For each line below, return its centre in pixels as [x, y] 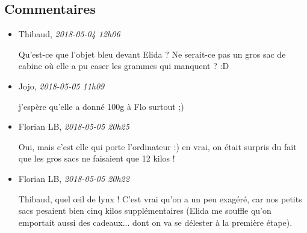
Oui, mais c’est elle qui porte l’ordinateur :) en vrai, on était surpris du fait [157, 146]
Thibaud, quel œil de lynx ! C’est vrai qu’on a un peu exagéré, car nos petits [160, 198]
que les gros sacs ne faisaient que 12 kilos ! [97, 158]
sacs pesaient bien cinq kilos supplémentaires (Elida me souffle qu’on [145, 210]
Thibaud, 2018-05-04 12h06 [69, 34]
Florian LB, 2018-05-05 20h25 [74, 126]
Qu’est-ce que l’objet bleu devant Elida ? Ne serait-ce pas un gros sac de [152, 54]
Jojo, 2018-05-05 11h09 [61, 86]
